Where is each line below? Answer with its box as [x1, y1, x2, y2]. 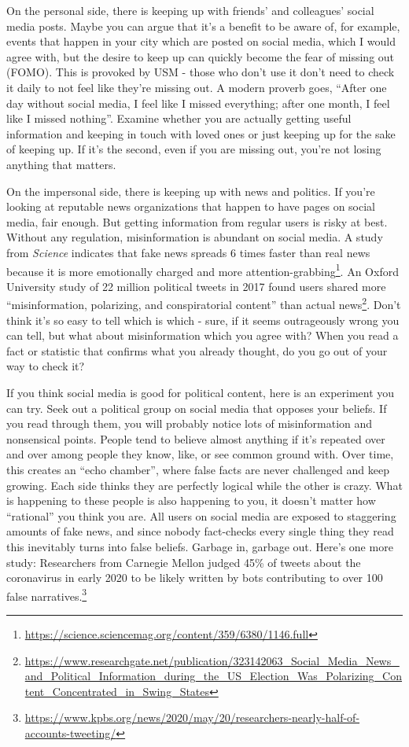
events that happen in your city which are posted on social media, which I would [6, 33, 396, 50]
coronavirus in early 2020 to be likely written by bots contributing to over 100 [6, 569, 383, 586]
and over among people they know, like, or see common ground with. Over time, [6, 446, 394, 462]
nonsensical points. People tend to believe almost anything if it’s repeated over [6, 430, 385, 447]
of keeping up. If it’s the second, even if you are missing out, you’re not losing [6, 141, 381, 157]
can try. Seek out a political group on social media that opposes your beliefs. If [6, 399, 387, 416]
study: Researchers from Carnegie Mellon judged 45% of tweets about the [6, 554, 361, 570]
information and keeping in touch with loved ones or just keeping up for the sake [6, 125, 396, 142]
